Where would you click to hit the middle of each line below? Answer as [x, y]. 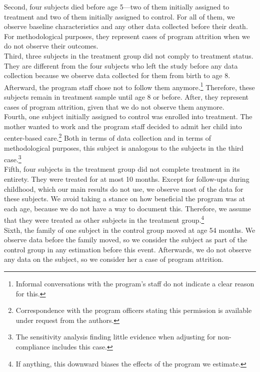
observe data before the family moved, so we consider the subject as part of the [126, 240]
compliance [33, 347]
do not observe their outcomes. [51, 46]
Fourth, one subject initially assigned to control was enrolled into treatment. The [128, 116]
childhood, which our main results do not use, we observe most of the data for [124, 189]
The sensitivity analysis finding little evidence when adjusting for [115, 337]
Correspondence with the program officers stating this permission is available [134, 310]
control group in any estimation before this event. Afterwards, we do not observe [128, 249]
